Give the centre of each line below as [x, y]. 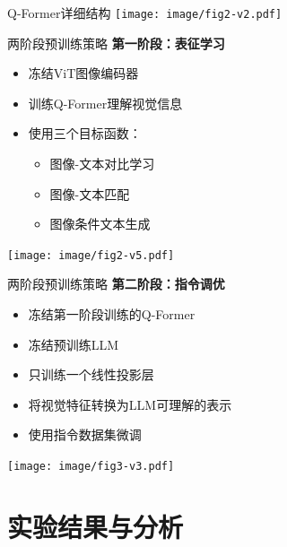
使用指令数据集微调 [85, 434]
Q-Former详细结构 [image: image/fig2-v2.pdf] [145, 13]
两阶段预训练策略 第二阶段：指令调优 [116, 284]
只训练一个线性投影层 [91, 374]
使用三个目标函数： [85, 133]
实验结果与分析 [96, 526]
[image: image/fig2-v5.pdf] [91, 255]
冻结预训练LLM [74, 344]
